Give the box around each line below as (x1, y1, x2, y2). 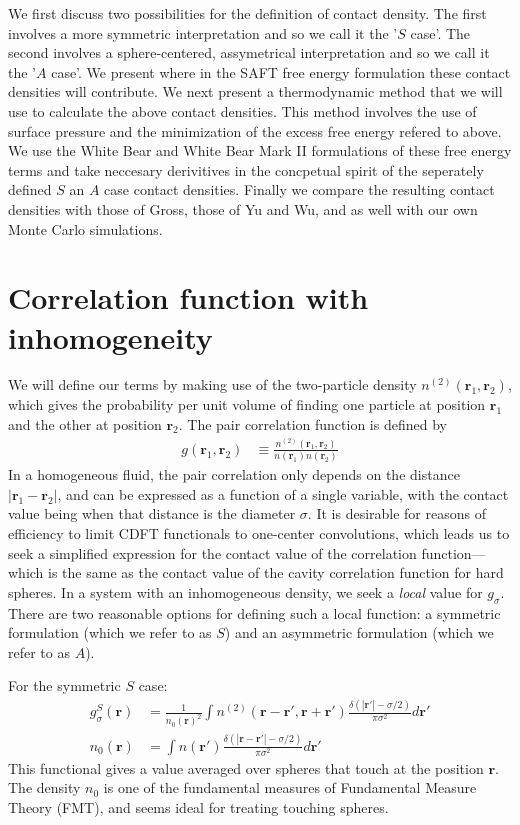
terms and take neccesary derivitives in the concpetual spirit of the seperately (8, 159, 484, 180)
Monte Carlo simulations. (8, 218, 163, 239)
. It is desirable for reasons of (307, 503, 486, 524)
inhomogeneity (8, 316, 213, 357)
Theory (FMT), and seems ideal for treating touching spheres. (8, 796, 389, 817)
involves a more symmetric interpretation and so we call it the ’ (8, 22, 398, 43)
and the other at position (8, 413, 162, 434)
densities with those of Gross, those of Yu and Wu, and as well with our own (8, 198, 478, 219)
